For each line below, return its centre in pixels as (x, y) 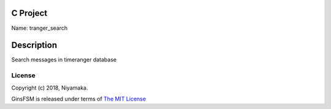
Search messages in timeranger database (64, 60)
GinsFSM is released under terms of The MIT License (79, 99)
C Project (29, 13)
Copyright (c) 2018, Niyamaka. (50, 88)
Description (34, 45)
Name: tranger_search (40, 28)
